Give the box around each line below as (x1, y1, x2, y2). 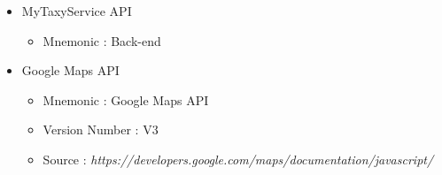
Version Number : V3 (43, 120, 159, 139)
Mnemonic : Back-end (43, 31, 161, 49)
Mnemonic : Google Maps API (43, 90, 209, 109)
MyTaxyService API (21, 2, 132, 19)
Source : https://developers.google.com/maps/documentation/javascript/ (43, 149, 434, 168)
